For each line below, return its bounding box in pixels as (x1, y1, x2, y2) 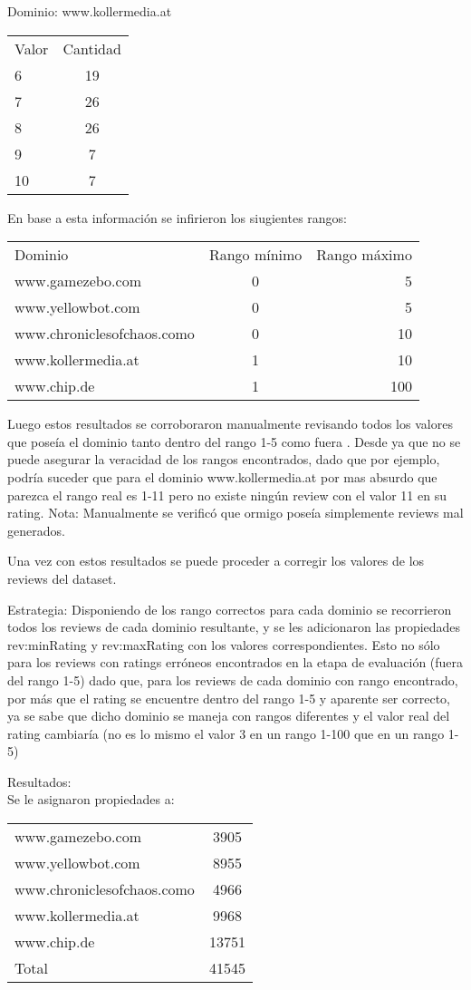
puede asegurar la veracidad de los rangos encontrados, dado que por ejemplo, (7, 450, 440, 469)
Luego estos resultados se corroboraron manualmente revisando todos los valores (7, 414, 453, 433)
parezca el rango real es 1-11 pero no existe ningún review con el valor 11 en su (7, 485, 447, 504)
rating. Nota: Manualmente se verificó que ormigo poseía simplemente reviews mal (7, 503, 464, 522)
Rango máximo (316, 244, 412, 266)
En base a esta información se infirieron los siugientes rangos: (7, 208, 347, 227)
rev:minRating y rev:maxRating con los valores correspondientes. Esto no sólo (7, 635, 440, 654)
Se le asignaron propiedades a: (7, 790, 175, 809)
